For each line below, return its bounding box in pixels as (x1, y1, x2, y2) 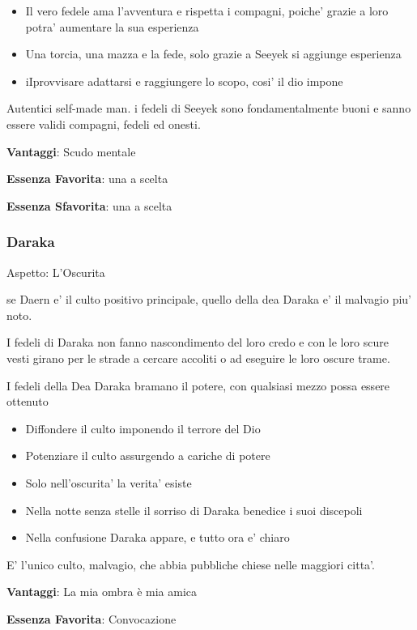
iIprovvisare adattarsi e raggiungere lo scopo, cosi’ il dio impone (25, 72, 343, 89)
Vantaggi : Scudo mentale (6, 143, 136, 160)
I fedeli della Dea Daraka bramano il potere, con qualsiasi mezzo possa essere (6, 377, 390, 394)
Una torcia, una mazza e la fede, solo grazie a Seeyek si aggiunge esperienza (25, 45, 402, 62)
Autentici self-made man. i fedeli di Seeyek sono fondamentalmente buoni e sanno (6, 100, 411, 117)
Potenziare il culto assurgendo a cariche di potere (25, 447, 270, 464)
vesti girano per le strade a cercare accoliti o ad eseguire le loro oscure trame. (6, 349, 390, 366)
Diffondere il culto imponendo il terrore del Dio (25, 419, 261, 436)
